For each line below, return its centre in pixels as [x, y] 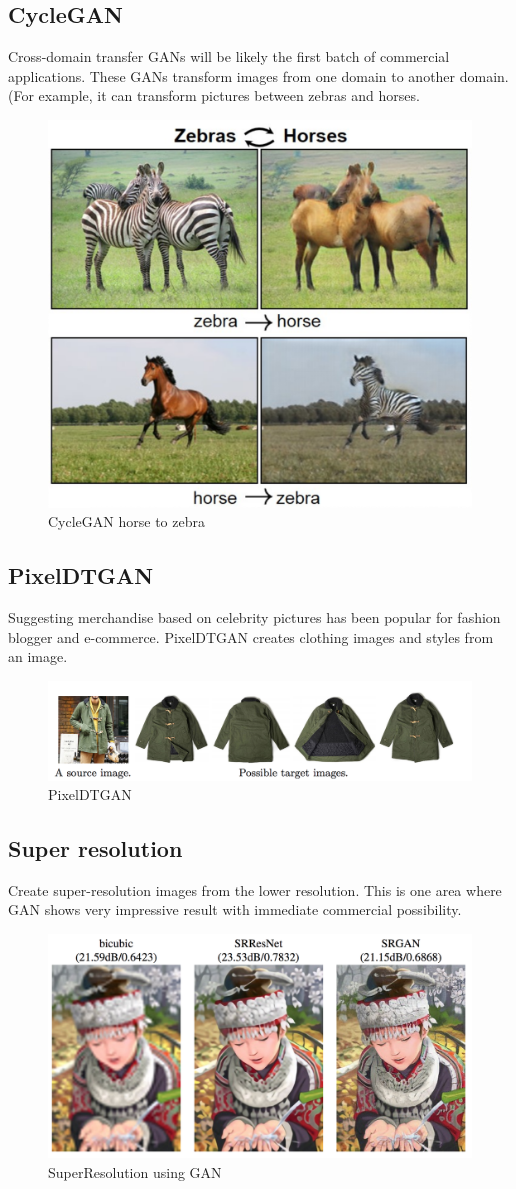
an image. [38, 656]
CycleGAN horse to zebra [126, 521]
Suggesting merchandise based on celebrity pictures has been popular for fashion [254, 616]
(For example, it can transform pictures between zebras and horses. [214, 95]
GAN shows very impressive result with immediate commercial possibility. [235, 909]
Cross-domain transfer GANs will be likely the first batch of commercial [229, 56]
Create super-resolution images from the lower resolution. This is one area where [255, 889]
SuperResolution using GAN [135, 1171]
